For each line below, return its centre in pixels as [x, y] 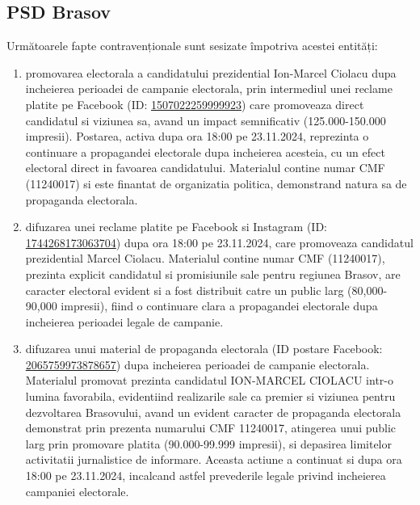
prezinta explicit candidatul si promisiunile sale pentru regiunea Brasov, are [213, 274]
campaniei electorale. [77, 491]
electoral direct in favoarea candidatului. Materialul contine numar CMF [205, 168]
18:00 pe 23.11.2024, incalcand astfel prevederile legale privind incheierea [206, 476]
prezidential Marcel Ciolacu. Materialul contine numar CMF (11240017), [205, 258]
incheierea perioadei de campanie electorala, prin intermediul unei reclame [209, 88]
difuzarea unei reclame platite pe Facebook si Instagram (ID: [176, 227]
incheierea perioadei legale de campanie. [124, 321]
